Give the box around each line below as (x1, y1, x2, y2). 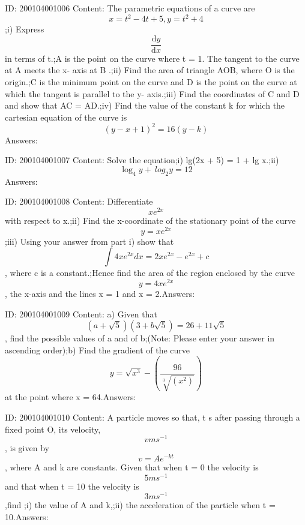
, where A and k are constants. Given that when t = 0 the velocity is (5, 460, 259, 473)
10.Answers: (5, 510, 49, 523)
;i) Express (5, 23, 44, 35)
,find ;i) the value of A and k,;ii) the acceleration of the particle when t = (5, 499, 276, 511)
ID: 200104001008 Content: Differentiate (5, 195, 153, 208)
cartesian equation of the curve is (5, 110, 127, 123)
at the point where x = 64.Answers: (5, 391, 136, 403)
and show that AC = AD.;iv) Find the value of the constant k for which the (5, 99, 285, 112)
